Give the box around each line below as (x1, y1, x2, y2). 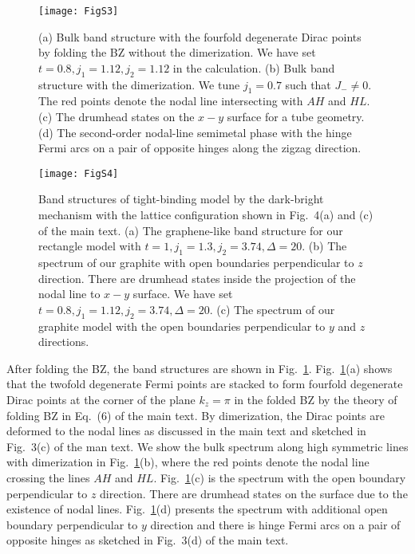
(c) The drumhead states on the (38, 108, 195, 125)
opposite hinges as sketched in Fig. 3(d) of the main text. (6, 532, 289, 548)
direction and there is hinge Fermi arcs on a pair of (150, 516, 401, 532)
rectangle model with (38, 238, 141, 254)
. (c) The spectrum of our (209, 301, 335, 317)
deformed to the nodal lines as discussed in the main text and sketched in (6, 422, 366, 439)
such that (285, 76, 331, 92)
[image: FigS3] (38, 6, 119, 17)
